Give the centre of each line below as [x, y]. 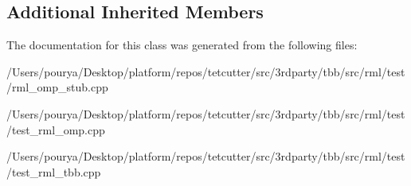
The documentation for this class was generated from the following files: [182, 45]
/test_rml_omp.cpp [56, 129]
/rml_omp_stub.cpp [57, 87]
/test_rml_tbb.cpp [54, 171]
